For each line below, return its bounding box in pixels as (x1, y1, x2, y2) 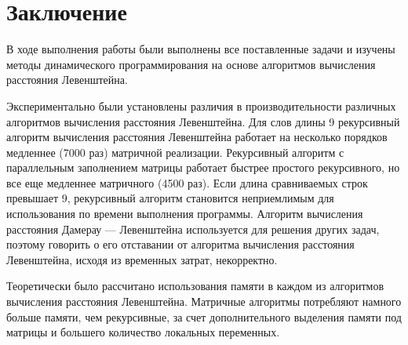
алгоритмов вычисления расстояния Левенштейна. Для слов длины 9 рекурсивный (6, 113, 400, 129)
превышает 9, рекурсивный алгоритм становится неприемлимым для (6, 190, 334, 206)
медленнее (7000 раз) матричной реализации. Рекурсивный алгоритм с (6, 143, 344, 160)
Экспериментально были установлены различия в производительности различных (6, 97, 396, 114)
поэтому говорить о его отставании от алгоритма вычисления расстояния (6, 236, 355, 252)
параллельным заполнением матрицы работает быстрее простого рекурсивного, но (6, 159, 400, 176)
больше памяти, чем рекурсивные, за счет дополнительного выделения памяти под (6, 308, 402, 325)
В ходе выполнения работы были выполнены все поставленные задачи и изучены (6, 41, 395, 57)
